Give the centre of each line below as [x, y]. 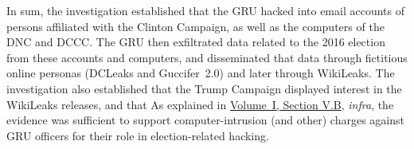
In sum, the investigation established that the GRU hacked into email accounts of [205, 10]
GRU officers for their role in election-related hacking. [138, 135]
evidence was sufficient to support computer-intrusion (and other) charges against [205, 120]
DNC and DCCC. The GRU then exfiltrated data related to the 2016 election [196, 42]
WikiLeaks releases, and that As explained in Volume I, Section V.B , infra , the [200, 104]
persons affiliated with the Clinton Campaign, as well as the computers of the [195, 26]
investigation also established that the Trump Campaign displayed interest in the [204, 88]
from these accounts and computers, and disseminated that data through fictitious [207, 57]
